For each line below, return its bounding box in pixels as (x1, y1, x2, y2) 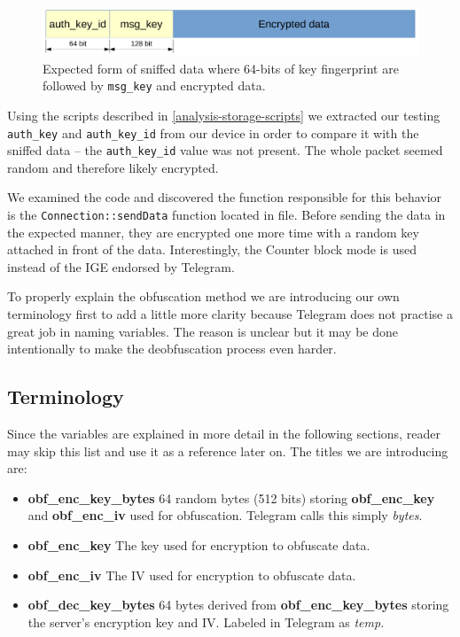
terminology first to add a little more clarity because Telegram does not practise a (7, 305, 453, 323)
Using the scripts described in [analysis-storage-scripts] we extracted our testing (7, 105, 441, 124)
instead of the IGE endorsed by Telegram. (7, 257, 235, 276)
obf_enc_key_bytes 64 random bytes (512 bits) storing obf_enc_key (27, 488, 435, 507)
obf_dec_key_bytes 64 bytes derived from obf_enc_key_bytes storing (27, 595, 449, 614)
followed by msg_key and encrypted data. (43, 76, 266, 95)
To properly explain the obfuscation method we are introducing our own (7, 287, 400, 306)
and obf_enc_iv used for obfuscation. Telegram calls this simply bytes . (27, 506, 423, 524)
